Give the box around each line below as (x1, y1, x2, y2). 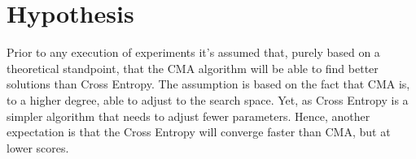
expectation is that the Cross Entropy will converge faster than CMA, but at (7, 123, 391, 140)
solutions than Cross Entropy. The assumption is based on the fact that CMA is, (7, 75, 410, 92)
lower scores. (7, 139, 69, 156)
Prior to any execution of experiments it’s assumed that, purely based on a (7, 44, 380, 61)
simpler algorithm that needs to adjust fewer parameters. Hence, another (7, 107, 370, 124)
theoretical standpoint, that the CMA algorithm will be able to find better (7, 59, 379, 76)
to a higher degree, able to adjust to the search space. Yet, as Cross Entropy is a (7, 91, 409, 108)
